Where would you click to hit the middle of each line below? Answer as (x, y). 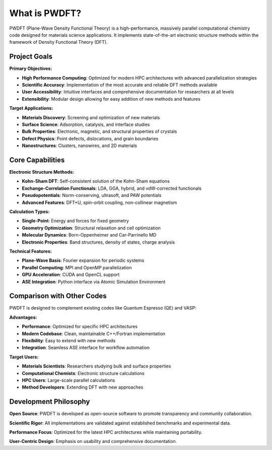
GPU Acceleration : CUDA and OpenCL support (71, 275)
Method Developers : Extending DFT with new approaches (83, 387)
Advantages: (23, 317)
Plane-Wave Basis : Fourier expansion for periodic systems (83, 260)
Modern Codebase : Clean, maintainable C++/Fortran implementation (94, 333)
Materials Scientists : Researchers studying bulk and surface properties (96, 366)
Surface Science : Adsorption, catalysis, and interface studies (86, 124)
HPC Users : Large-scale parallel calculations (69, 380)
